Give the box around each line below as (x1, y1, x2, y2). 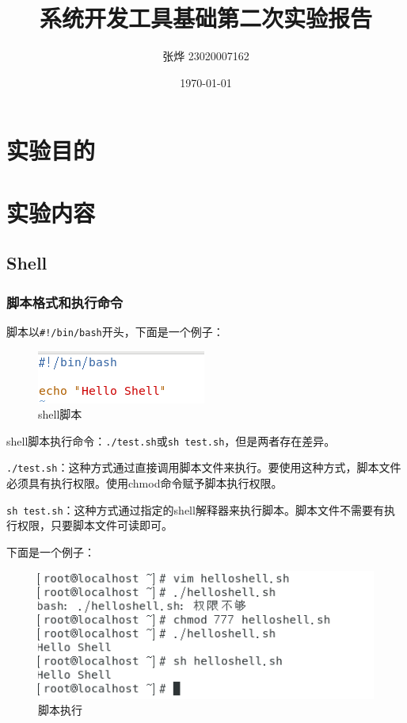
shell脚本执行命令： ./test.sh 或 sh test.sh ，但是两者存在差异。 (6, 432, 336, 449)
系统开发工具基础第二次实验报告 (39, 2, 372, 34)
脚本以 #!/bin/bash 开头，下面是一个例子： (6, 323, 224, 339)
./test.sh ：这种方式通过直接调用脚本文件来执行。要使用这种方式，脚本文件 (6, 459, 401, 476)
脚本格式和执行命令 (6, 292, 124, 312)
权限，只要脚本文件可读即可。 (17, 517, 173, 534)
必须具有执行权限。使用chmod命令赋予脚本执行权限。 (6, 475, 283, 492)
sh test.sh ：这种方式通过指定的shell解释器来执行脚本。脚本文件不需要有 (6, 501, 384, 518)
